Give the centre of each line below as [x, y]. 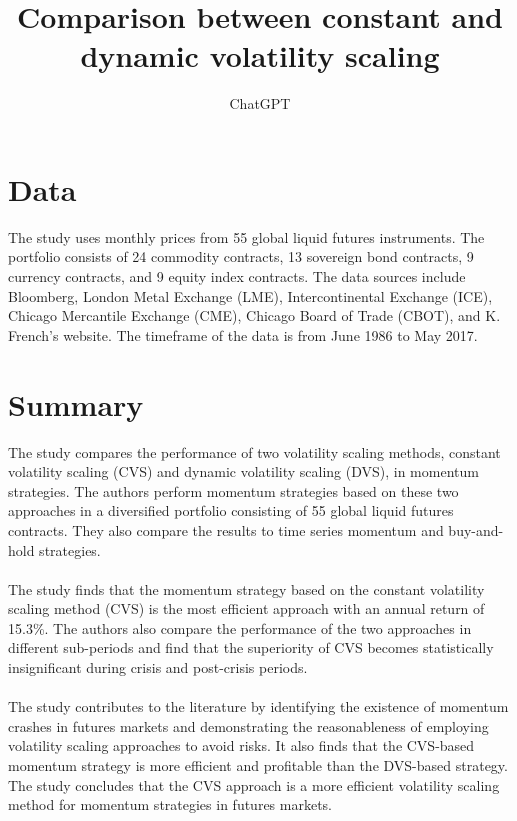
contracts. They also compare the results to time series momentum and [226, 529]
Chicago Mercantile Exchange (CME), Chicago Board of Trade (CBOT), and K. [254, 315]
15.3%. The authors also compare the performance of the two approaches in [240, 627]
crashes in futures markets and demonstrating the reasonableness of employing [248, 725]
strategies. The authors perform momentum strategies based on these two [233, 490]
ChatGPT [260, 103]
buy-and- [476, 529]
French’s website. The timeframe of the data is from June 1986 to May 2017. [243, 334]
